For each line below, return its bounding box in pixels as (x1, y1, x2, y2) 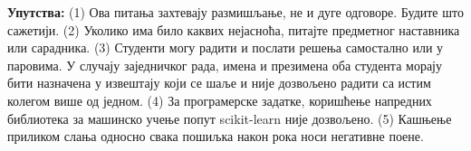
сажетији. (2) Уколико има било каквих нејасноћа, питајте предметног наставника (7, 20, 460, 39)
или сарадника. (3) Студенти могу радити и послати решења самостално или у (7, 38, 444, 57)
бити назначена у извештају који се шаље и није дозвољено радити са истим (7, 73, 431, 92)
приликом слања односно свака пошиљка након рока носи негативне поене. (7, 127, 424, 146)
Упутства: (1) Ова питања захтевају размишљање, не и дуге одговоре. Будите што (7, 3, 464, 21)
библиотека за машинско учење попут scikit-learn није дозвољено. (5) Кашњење (7, 109, 452, 127)
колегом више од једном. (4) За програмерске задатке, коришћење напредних (7, 90, 432, 109)
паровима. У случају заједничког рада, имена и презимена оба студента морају (7, 55, 442, 74)
